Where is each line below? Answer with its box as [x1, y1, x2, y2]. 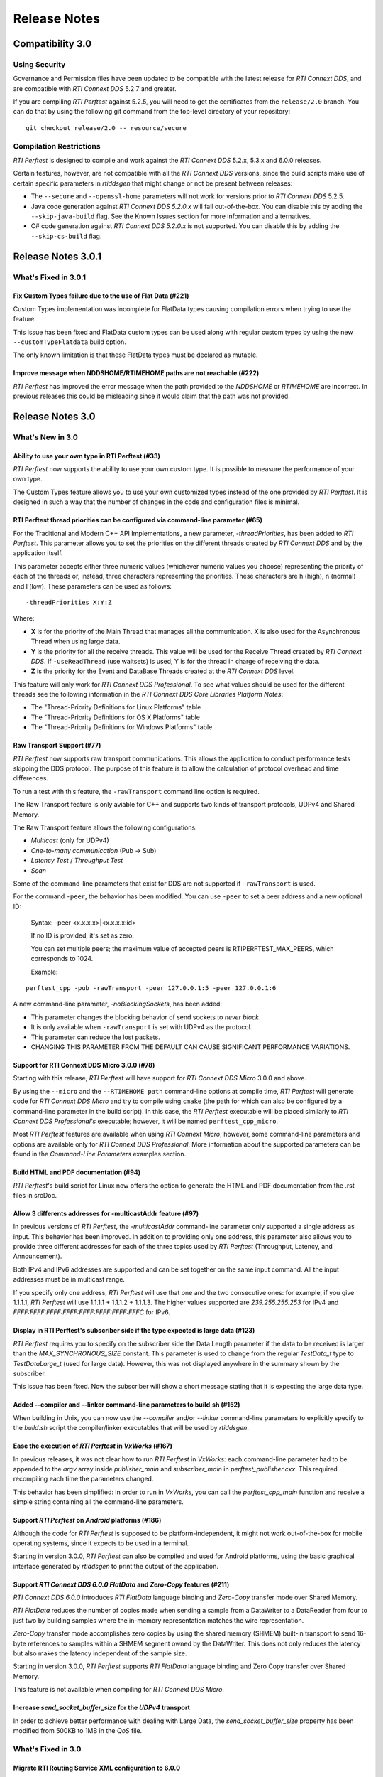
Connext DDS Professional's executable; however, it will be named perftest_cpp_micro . [13, 1117, 279, 1125]
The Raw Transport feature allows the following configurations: [13, 823, 198, 832]
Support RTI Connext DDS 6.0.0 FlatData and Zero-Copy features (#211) [13, 1580, 230, 1589]
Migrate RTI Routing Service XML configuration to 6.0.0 [13, 1763, 181, 1772]
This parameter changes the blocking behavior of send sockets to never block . [30, 1013, 261, 1021]
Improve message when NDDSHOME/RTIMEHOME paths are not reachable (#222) [13, 369, 260, 377]
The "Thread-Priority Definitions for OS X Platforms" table [30, 713, 200, 721]
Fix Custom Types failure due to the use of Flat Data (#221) [13, 291, 189, 300]
